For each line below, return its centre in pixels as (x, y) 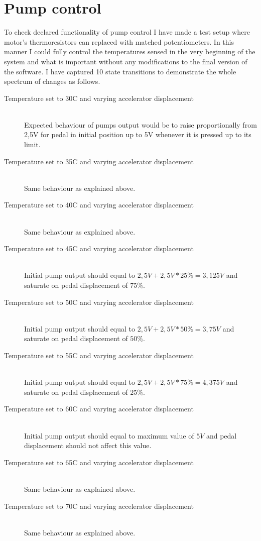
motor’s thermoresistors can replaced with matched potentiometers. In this (119, 41)
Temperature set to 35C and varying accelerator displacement (99, 161)
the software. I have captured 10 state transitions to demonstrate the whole (120, 71)
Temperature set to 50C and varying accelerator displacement (99, 302)
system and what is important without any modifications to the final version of (126, 61)
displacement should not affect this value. (88, 445)
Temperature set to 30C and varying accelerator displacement (99, 98)
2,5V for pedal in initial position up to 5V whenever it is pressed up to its (138, 134)
